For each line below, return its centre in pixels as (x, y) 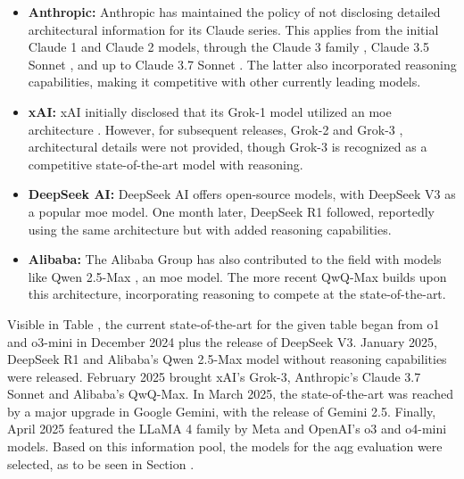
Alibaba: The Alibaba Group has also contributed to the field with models (235, 259)
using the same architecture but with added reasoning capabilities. (210, 229)
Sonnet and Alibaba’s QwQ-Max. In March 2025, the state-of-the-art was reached (231, 394)
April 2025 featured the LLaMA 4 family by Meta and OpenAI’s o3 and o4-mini (227, 429)
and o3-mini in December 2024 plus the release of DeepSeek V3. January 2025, (222, 341)
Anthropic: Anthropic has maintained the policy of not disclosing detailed (234, 12)
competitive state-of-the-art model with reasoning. (166, 164)
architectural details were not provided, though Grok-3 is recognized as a (228, 147)
